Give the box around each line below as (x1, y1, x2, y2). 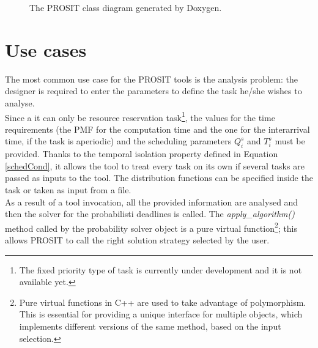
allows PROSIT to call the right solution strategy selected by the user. (5, 233, 270, 246)
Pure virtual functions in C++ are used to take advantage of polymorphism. (19, 295, 306, 308)
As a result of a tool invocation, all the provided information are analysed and (5, 195, 298, 208)
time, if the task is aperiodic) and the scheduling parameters (5, 135, 232, 147)
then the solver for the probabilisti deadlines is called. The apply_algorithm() (5, 207, 295, 220)
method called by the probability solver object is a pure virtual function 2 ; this (5, 220, 298, 234)
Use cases (5, 37, 87, 62)
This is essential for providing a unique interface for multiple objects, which (19, 308, 303, 320)
